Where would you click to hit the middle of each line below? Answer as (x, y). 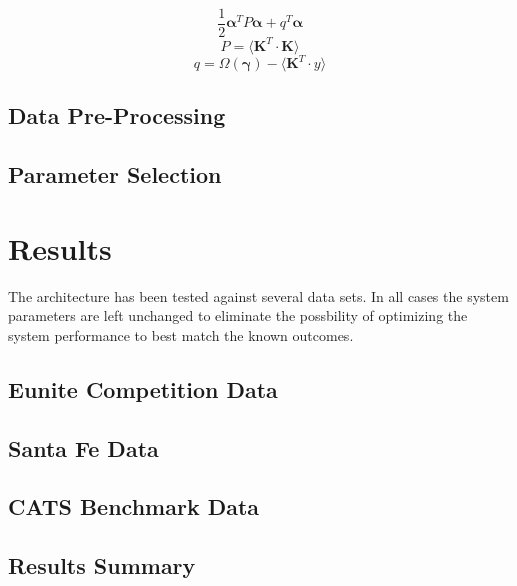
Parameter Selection (115, 174)
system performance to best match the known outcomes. (181, 334)
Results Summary (102, 565)
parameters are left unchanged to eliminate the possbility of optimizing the (238, 315)
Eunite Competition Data (143, 388)
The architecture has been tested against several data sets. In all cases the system (258, 295)
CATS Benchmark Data (134, 506)
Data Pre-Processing (117, 115)
